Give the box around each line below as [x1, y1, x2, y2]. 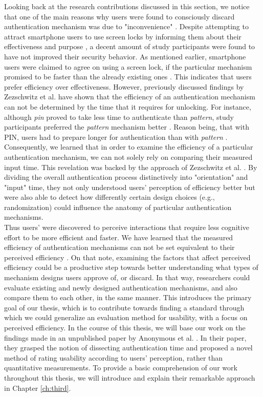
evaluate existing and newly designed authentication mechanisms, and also [4, 282, 237, 292]
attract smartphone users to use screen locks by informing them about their [4, 31, 242, 41]
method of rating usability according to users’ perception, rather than [4, 352, 223, 363]
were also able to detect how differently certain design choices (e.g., [4, 192, 215, 202]
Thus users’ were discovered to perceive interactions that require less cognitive [4, 222, 250, 233]
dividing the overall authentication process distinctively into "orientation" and [4, 172, 248, 182]
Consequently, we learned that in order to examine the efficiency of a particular [4, 141, 253, 152]
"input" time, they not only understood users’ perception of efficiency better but [4, 181, 255, 192]
